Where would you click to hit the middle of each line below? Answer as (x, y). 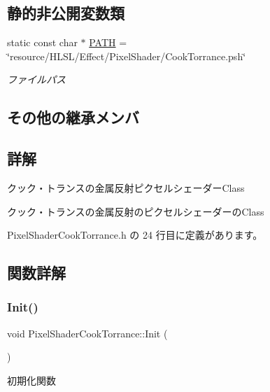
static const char (42, 42)
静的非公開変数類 (66, 13)
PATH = (108, 42)
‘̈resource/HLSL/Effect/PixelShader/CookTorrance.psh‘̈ (127, 56)
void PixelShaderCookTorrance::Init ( (87, 333)
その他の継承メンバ (73, 117)
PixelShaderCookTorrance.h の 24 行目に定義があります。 (135, 235)
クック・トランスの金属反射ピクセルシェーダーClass (126, 187)
